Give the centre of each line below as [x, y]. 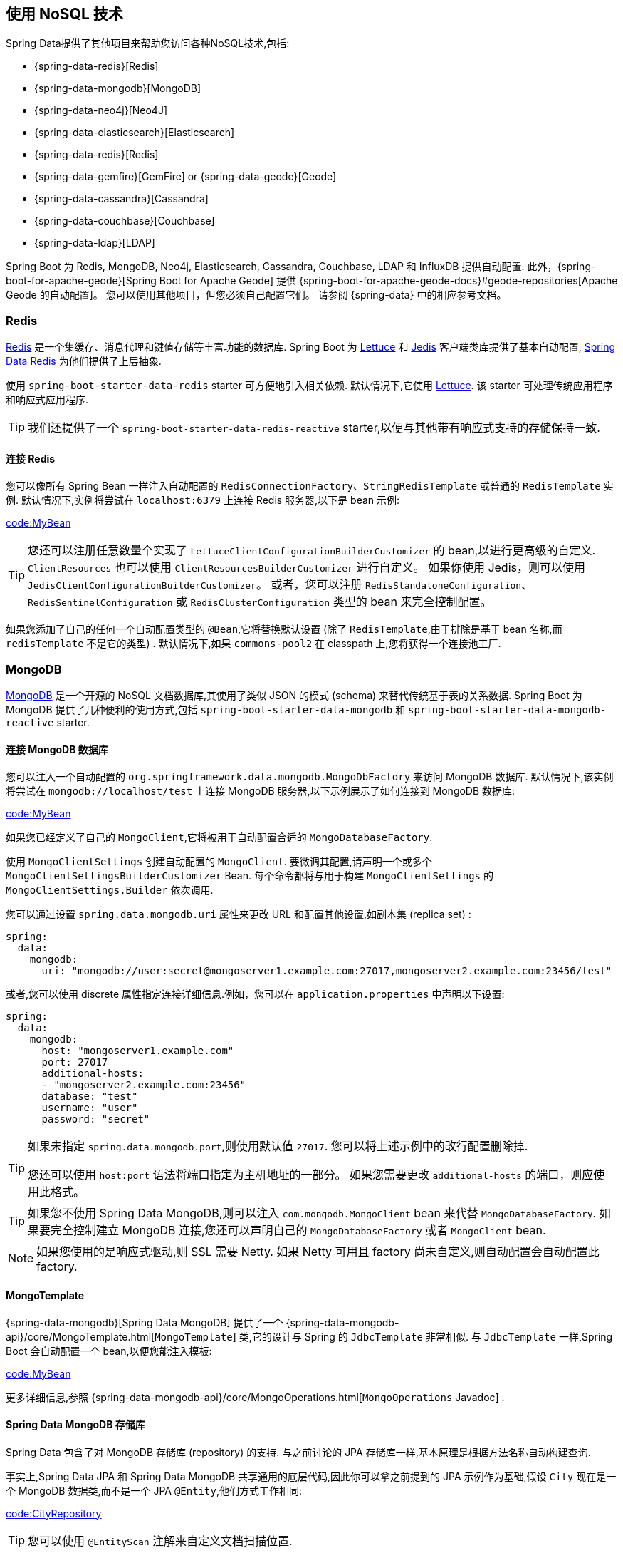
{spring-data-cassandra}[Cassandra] [121, 199]
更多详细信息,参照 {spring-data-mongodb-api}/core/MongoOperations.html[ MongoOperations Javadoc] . [255, 1397]
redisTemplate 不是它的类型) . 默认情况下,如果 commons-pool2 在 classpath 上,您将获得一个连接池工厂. [253, 644]
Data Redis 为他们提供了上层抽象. [84, 361]
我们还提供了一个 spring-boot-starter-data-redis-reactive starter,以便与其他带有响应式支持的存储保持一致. [314, 428]
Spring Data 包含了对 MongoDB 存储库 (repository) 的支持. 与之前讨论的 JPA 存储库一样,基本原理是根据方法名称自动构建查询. [298, 1452]
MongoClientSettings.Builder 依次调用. [110, 890]
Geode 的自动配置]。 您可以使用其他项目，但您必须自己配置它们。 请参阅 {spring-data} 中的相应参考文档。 [256, 295]
